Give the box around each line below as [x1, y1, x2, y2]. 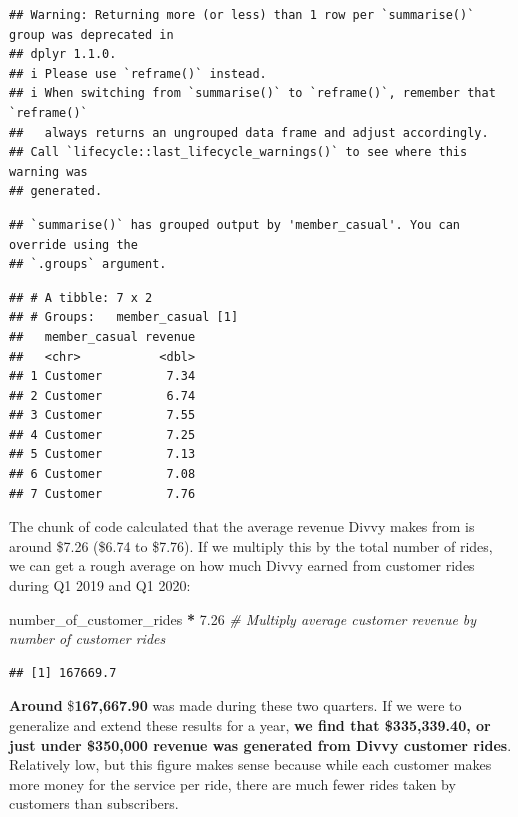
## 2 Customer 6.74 [9, 388, 196, 403]
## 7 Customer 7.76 [9, 486, 196, 501]
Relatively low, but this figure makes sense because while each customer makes [9, 754, 492, 775]
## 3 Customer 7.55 [9, 408, 196, 423]
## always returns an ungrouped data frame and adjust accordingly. [9, 125, 489, 140]
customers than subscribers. [9, 793, 179, 814]
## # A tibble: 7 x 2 [9, 290, 153, 305]
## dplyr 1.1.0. [9, 47, 117, 62]
